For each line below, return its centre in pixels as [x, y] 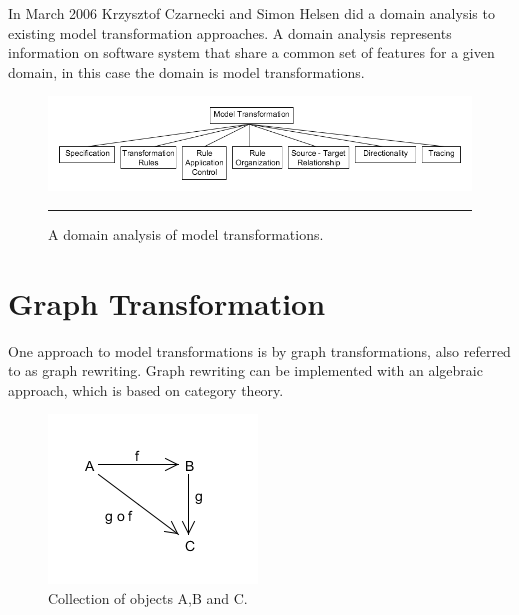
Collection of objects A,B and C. [148, 597]
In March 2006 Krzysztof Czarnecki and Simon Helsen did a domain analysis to [251, 13]
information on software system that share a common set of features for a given [251, 52]
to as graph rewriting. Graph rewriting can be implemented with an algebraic [245, 370]
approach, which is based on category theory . [146, 389]
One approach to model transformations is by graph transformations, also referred [259, 350]
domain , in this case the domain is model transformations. [186, 71]
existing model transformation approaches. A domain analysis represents [230, 32]
